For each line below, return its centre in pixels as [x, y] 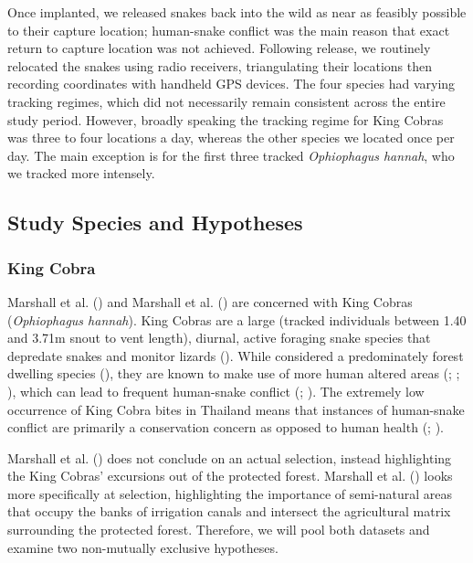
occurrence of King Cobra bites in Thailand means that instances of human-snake [236, 409]
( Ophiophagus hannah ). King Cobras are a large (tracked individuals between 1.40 [237, 319]
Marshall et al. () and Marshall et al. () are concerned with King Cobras [210, 301]
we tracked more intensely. [81, 173]
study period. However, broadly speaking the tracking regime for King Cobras [226, 119]
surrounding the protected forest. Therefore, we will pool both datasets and [219, 530]
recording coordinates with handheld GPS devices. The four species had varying [231, 84]
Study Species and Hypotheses [155, 223]
